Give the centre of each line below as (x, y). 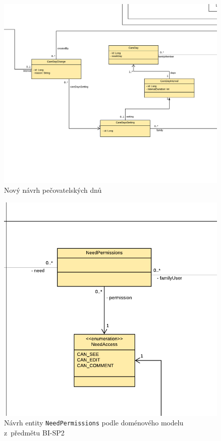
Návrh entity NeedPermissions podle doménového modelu (94, 423)
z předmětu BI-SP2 (34, 433)
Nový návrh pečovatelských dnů (53, 190)
